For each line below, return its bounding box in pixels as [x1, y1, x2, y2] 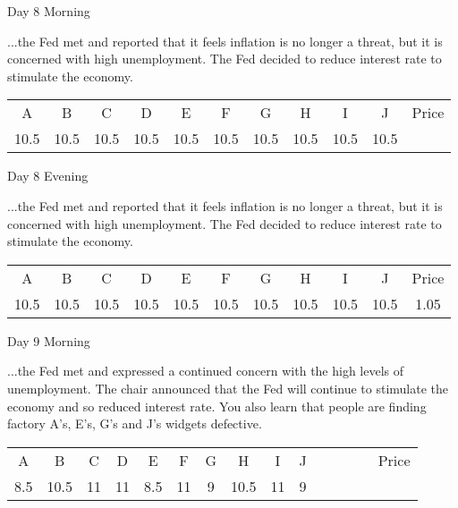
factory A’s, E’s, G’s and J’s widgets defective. [7, 414, 262, 433]
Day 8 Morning [7, 2, 90, 20]
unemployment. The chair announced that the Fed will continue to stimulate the [7, 378, 449, 397]
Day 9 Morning [7, 331, 90, 350]
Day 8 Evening [7, 166, 89, 185]
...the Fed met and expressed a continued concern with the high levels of [7, 361, 404, 380]
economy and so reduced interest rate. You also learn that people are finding [7, 396, 427, 415]
